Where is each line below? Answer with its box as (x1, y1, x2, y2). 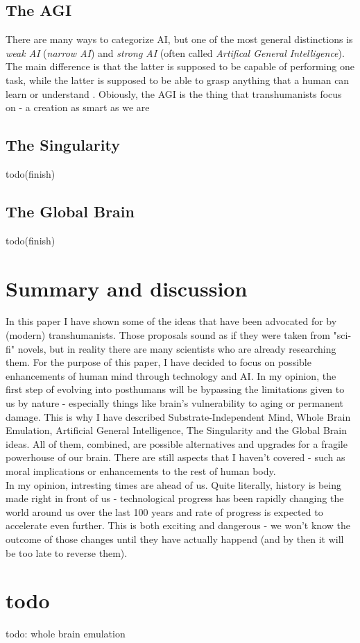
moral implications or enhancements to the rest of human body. (6, 464, 276, 478)
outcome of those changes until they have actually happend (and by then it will (6, 531, 344, 546)
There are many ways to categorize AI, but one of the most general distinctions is (6, 32, 353, 47)
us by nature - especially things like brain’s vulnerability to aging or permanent (6, 396, 344, 410)
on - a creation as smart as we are (6, 100, 150, 115)
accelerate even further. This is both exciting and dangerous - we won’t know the (6, 518, 350, 533)
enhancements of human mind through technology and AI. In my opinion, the (6, 368, 336, 383)
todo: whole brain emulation (6, 626, 126, 641)
